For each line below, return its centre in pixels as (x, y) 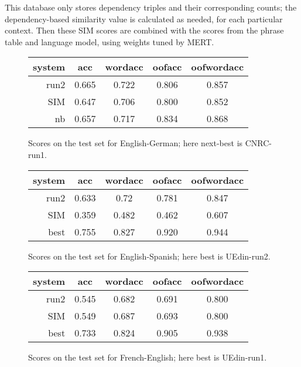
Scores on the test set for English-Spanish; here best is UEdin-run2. (149, 256)
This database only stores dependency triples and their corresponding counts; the (151, 7)
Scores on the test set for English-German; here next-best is (136, 143)
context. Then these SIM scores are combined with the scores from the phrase (144, 30)
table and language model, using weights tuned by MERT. (110, 41)
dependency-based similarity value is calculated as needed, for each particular (144, 18)
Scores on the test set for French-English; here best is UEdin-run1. (148, 357)
